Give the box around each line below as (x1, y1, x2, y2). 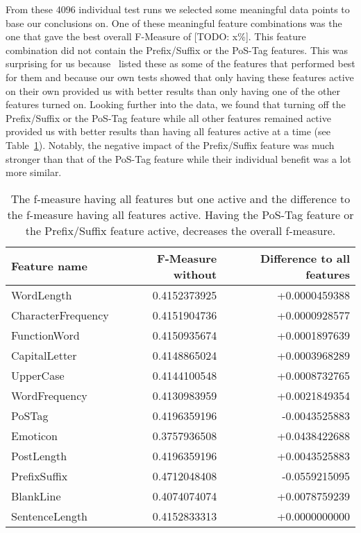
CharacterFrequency (11, 306, 109, 323)
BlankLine (11, 487, 61, 504)
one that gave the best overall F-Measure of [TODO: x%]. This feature (6, 29, 306, 44)
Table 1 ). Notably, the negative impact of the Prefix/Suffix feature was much (6, 137, 335, 152)
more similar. (6, 165, 62, 180)
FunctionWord (11, 326, 80, 343)
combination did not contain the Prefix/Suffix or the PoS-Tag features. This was (6, 42, 349, 57)
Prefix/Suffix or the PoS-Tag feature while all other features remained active (6, 110, 331, 125)
